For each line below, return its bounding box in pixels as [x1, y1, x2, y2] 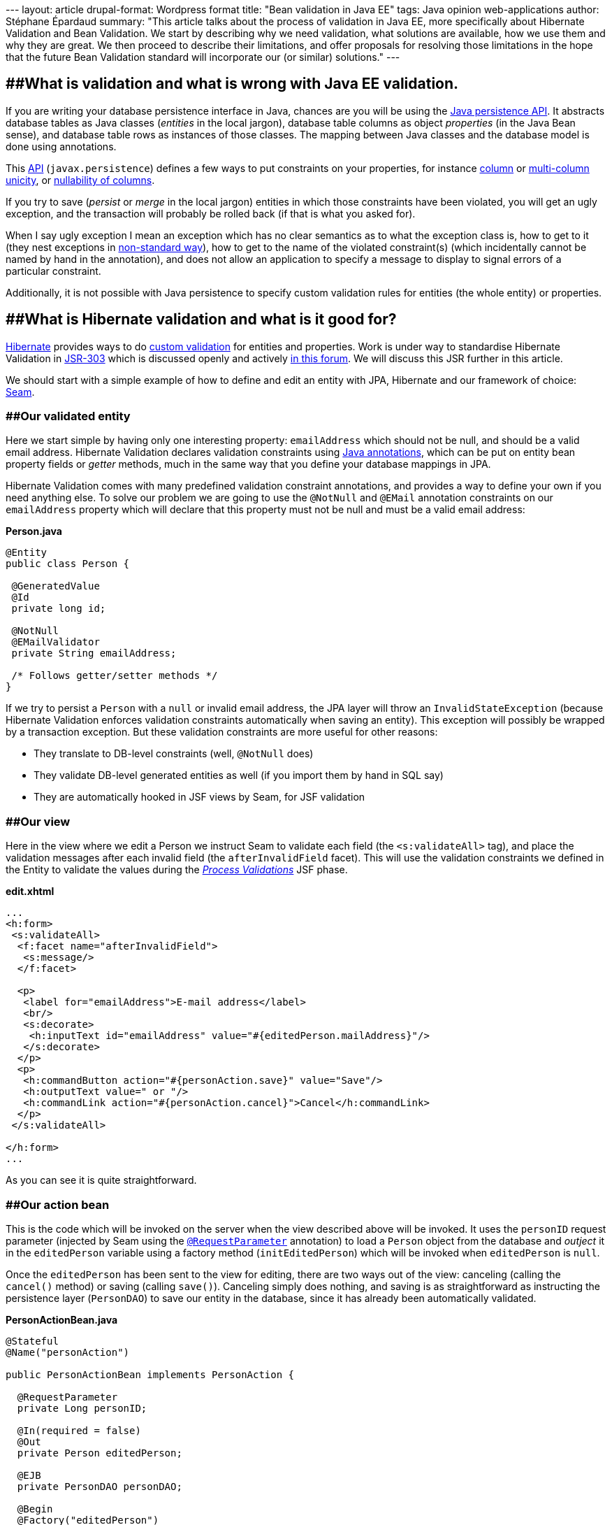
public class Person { [6, 558, 130, 570]
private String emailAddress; [11, 647, 177, 659]
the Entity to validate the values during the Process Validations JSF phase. [6, 864, 348, 876]
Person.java [6, 525, 62, 538]
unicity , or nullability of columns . [6, 173, 155, 186]
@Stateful [6, 1335, 59, 1347]
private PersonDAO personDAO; [17, 1480, 182, 1492]
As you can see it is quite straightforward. [6, 1174, 197, 1187]
